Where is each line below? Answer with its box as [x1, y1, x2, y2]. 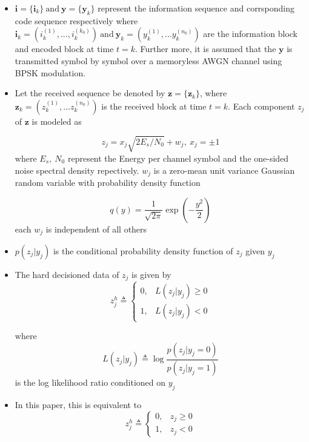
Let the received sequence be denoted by [15, 87, 165, 99]
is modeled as [32, 114, 82, 127]
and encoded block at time [15, 42, 114, 55]
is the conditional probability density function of [53, 245, 233, 257]
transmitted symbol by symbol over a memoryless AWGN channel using [15, 54, 282, 67]
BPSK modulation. [15, 66, 86, 79]
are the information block [203, 27, 297, 40]
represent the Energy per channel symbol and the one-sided [67, 151, 289, 164]
